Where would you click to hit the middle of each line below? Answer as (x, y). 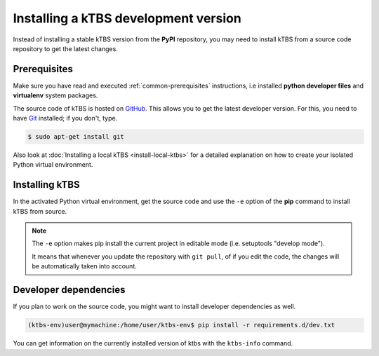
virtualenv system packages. (55, 95)
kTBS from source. (40, 211)
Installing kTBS (46, 185)
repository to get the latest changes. (66, 48)
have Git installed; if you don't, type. (65, 118)
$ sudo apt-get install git (76, 137)
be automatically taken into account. (84, 266)
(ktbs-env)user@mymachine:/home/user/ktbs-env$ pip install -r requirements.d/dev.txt (181, 325)
